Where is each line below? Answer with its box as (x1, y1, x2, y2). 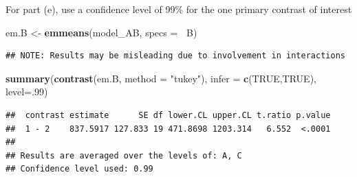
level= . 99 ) (6, 84, 48, 99)
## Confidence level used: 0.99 (6, 164, 153, 174)
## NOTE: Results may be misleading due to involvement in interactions (6, 51, 345, 61)
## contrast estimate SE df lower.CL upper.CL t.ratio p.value (6, 110, 331, 120)
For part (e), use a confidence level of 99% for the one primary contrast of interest (6, 2, 352, 16)
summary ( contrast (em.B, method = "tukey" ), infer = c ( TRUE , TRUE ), (6, 71, 316, 85)
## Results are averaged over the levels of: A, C (6, 150, 242, 161)
